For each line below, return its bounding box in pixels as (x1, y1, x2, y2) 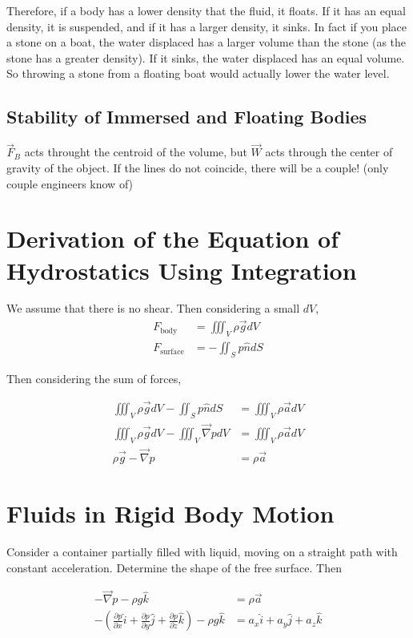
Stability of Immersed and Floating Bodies (6, 104, 367, 129)
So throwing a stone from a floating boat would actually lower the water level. (6, 65, 390, 82)
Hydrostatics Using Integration (6, 253, 357, 286)
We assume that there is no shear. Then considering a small (6, 300, 300, 317)
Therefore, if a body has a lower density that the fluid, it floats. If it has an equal (6, 2, 406, 18)
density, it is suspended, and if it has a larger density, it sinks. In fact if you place (6, 18, 407, 34)
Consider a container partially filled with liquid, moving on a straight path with (6, 543, 398, 560)
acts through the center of (265, 143, 393, 160)
